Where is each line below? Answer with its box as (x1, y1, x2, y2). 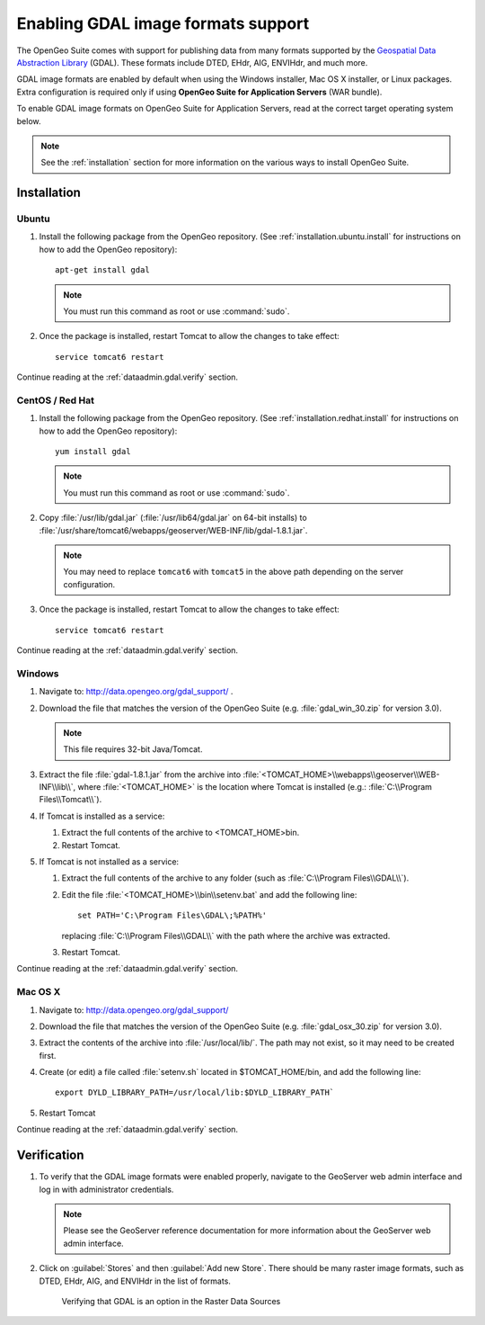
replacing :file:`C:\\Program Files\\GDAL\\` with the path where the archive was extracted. (61, 930, 391, 941)
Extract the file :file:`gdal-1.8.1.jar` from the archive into (39, 769, 242, 780)
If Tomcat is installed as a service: (39, 810, 165, 821)
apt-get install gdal (55, 265, 150, 275)
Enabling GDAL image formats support (16, 13, 310, 33)
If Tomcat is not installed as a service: (39, 856, 180, 867)
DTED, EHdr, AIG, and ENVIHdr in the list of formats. (39, 1276, 231, 1286)
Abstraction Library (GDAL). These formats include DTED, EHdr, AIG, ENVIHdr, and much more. (16, 57, 368, 67)
